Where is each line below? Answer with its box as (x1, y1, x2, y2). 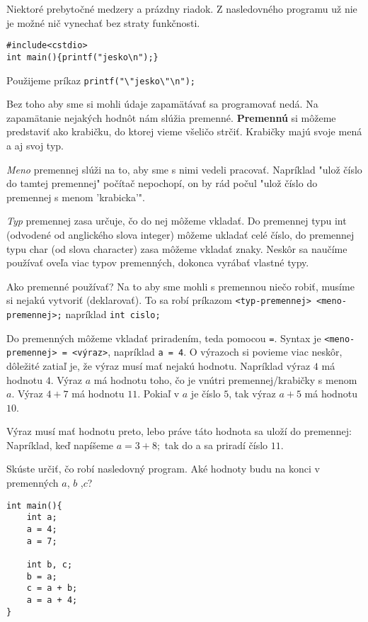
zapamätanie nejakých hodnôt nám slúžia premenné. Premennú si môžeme (6, 110, 336, 125)
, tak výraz (229, 386, 276, 401)
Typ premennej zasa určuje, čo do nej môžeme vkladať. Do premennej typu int (6, 213, 347, 228)
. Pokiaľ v (137, 386, 180, 401)
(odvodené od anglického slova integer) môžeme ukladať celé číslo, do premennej (6, 227, 355, 242)
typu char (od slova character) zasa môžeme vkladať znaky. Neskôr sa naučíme (6, 241, 347, 256)
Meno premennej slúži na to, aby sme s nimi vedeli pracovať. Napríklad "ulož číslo (6, 162, 362, 176)
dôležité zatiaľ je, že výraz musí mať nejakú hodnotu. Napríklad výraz (6, 358, 311, 373)
